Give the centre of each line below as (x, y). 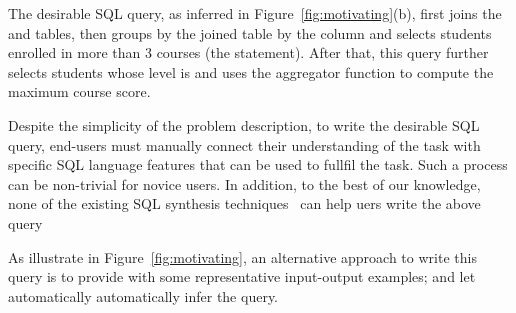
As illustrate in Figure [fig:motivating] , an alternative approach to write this (242, 256)
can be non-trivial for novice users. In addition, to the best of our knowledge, (244, 183)
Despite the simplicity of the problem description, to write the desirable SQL (244, 124)
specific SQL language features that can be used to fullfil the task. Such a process (258, 164)
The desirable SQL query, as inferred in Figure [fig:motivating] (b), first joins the (255, 13)
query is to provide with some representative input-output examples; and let (242, 276)
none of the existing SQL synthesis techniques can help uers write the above (244, 203)
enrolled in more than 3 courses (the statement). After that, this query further (248, 52)
